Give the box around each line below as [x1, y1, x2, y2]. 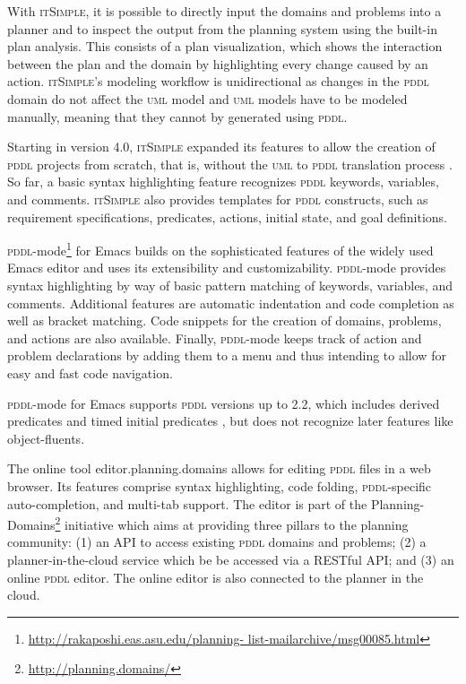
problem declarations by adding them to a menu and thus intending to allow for [7, 346, 446, 365]
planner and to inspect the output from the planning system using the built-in [7, 19, 437, 38]
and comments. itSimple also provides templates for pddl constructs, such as [7, 189, 428, 208]
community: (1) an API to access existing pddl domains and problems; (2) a [7, 532, 427, 551]
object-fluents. [7, 429, 85, 447]
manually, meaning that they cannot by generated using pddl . [7, 107, 348, 126]
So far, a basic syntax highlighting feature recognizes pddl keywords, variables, [7, 172, 439, 191]
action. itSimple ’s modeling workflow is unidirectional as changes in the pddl [7, 72, 429, 91]
